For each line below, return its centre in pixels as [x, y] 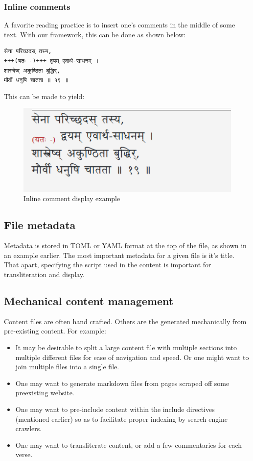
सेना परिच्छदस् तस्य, [28, 51]
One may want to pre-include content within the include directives [115, 409]
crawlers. [29, 428]
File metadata [40, 225]
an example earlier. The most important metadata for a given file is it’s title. [119, 255]
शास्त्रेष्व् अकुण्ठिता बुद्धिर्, [32, 70]
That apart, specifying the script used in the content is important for [108, 265]
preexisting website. [45, 393]
